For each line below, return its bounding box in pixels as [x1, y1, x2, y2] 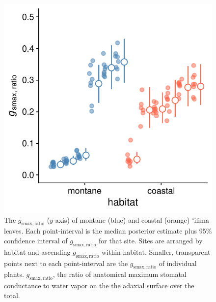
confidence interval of [4, 235, 68, 245]
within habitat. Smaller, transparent [101, 246, 211, 257]
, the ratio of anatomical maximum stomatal [53, 269, 187, 279]
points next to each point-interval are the [4, 258, 128, 268]
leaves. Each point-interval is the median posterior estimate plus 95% [4, 226, 212, 236]
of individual [159, 258, 197, 268]
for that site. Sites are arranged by [99, 235, 203, 245]
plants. [4, 269, 24, 279]
